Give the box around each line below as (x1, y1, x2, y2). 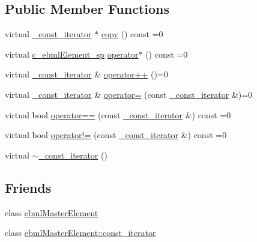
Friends (5, 178, 52, 196)
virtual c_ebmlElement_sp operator (5, 47, 139, 60)
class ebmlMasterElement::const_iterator (5, 226, 156, 239)
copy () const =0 (101, 28, 163, 40)
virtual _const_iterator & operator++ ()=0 (5, 68, 168, 80)
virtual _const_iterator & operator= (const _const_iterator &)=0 (5, 88, 253, 100)
